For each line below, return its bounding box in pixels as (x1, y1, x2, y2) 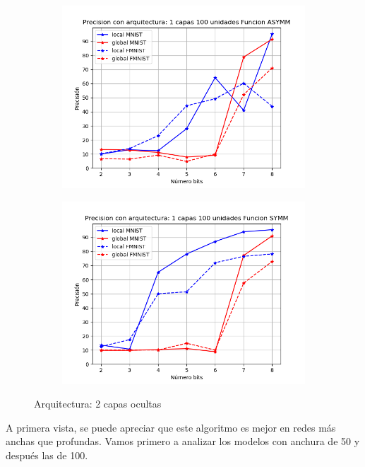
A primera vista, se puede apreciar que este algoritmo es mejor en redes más (6, 420, 336, 434)
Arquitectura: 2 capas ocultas (34, 396, 162, 411)
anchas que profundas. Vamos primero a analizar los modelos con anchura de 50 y (6, 434, 360, 449)
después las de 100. (6, 447, 88, 462)
